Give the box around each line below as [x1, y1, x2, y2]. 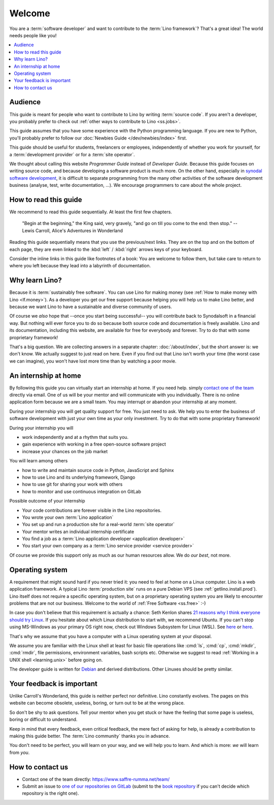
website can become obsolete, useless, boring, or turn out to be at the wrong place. [9, 700, 185, 706]
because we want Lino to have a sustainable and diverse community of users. [9, 303, 172, 310]
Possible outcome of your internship [9, 498, 86, 504]
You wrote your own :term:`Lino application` [22, 514, 114, 520]
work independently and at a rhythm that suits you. [22, 434, 129, 440]
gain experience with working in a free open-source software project [22, 441, 166, 448]
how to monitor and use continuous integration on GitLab [22, 488, 142, 494]
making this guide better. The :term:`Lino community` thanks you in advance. [9, 733, 170, 739]
